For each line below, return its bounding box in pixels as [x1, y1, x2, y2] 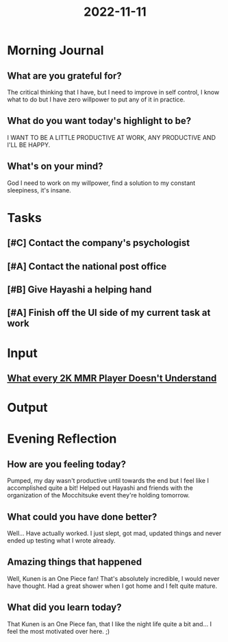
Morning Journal [7, 42, 104, 58]
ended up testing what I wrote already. [7, 536, 116, 545]
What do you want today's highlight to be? [7, 115, 192, 127]
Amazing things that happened [7, 556, 142, 568]
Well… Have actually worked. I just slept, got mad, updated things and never [7, 529, 222, 537]
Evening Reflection [7, 431, 117, 447]
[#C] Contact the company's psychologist [7, 237, 190, 249]
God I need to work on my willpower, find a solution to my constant [7, 179, 196, 187]
